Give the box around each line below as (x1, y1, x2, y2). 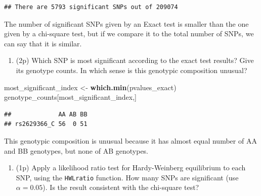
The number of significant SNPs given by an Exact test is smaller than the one (4, 18, 249, 29)
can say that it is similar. (4, 38, 82, 48)
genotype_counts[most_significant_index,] (4, 92, 137, 102)
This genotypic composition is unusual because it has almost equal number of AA (4, 135, 257, 146)
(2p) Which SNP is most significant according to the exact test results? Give (16, 55, 254, 66)
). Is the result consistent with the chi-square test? (42, 182, 199, 192)
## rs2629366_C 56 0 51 (4, 120, 88, 128)
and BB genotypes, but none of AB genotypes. (4, 145, 149, 156)
